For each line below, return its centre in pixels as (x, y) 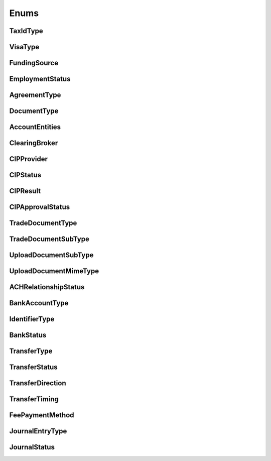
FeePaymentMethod (42, 415)
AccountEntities (35, 127)
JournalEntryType (38, 431)
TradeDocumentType (43, 223)
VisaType (24, 47)
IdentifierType (32, 319)
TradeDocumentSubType (49, 239)
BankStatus (28, 335)
